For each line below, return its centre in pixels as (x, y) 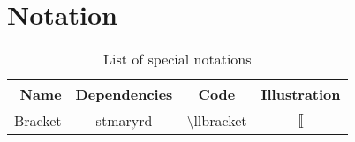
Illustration (301, 94)
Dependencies (124, 94)
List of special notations (177, 59)
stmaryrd (124, 121)
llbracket (220, 121)
